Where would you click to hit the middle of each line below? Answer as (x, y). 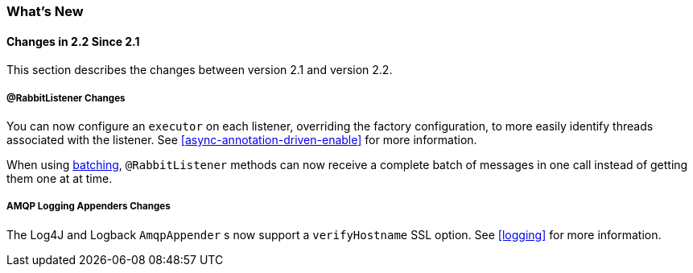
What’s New (45, 11)
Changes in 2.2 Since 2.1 (73, 41)
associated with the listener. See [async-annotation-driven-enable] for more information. (242, 140)
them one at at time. (60, 178)
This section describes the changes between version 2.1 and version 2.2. (200, 70)
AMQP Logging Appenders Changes (89, 207)
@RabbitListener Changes (66, 98)
